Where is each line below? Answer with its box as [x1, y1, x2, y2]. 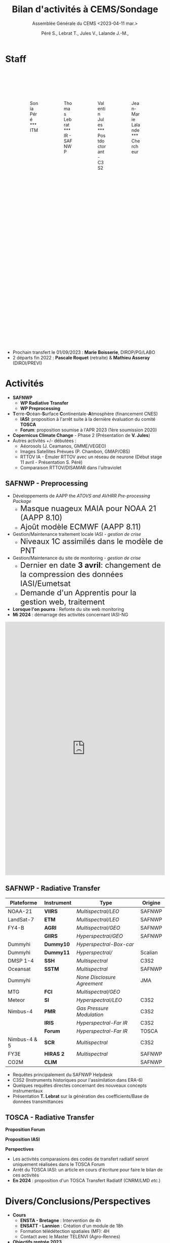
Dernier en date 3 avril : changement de [20, 560, 161, 570]
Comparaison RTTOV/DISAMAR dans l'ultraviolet [20, 464, 122, 470]
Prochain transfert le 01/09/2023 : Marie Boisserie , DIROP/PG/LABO [12, 349, 155, 355]
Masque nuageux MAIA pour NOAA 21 [20, 503, 156, 513]
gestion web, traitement [20, 597, 105, 607]
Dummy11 [44, 949, 70, 956]
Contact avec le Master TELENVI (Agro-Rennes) [20, 1233, 120, 1240]
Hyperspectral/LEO [76, 996, 122, 1003]
